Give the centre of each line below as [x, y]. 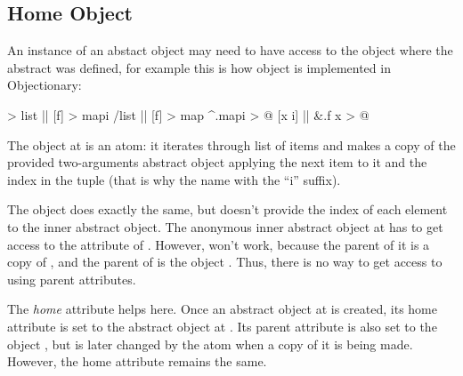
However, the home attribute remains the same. [137, 361]
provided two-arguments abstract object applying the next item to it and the [217, 162]
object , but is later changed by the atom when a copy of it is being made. [210, 344]
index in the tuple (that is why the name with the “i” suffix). [174, 179]
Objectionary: [45, 85]
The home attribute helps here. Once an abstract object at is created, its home [222, 309]
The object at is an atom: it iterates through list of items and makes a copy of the [231, 144]
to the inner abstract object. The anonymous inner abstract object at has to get [225, 226]
